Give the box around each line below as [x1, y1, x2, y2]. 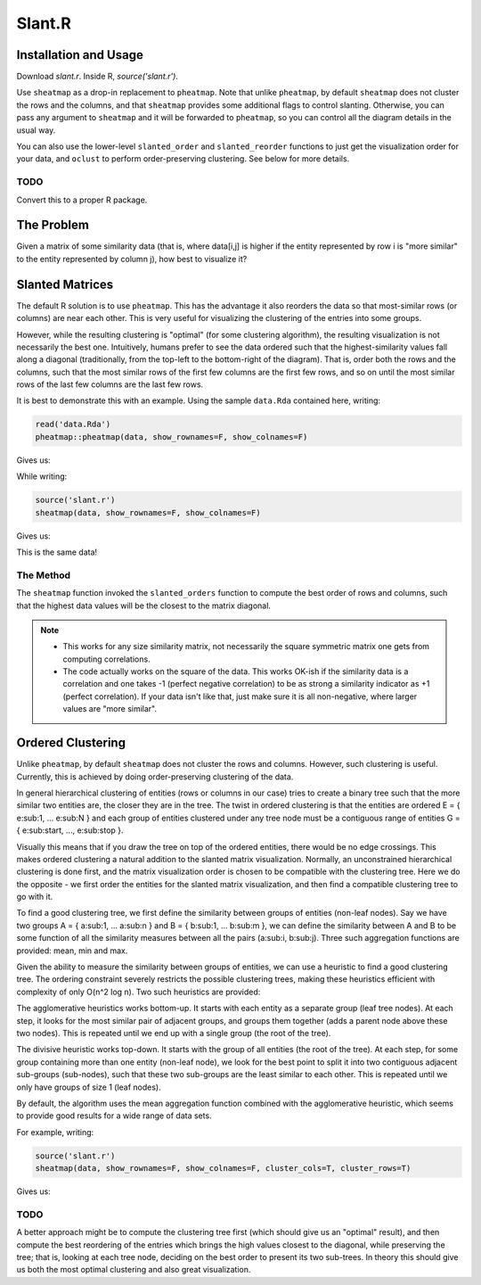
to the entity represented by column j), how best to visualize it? [16, 253, 248, 264]
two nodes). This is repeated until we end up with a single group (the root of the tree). [16, 1027, 331, 1038]
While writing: [16, 471, 68, 482]
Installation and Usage [16, 47, 144, 62]
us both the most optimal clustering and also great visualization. [16, 1264, 251, 1275]
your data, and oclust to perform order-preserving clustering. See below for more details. [16, 153, 350, 164]
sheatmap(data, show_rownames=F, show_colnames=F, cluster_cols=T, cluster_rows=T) [35, 1164, 412, 1174]
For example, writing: [16, 1126, 94, 1137]
